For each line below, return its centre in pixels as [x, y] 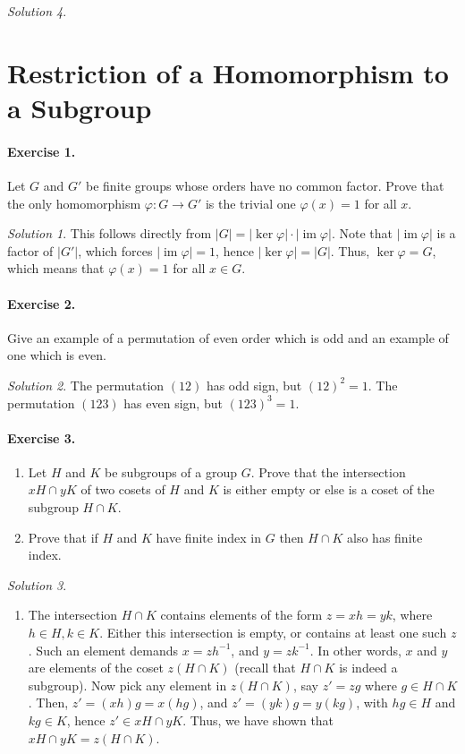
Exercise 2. [42, 303]
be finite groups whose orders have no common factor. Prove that [265, 185]
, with [372, 703]
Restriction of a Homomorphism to [228, 72]
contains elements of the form [241, 615]
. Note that [362, 233]
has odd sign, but [254, 385]
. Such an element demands [103, 650]
